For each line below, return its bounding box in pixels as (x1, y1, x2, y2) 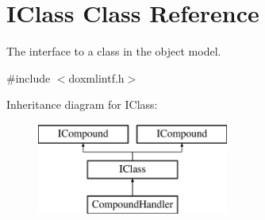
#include (6, 69, 51, 86)
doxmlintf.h (68, 69, 125, 86)
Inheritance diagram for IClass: (6, 96, 158, 113)
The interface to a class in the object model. (6, 43, 221, 60)
